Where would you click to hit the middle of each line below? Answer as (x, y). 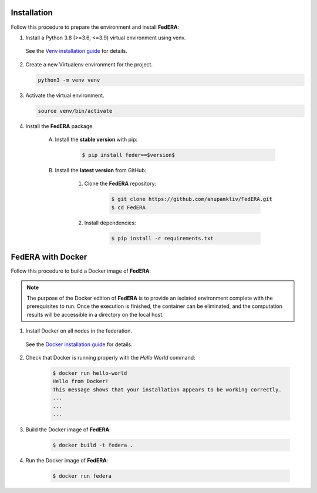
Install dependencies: (110, 223)
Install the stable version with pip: (96, 140)
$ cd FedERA (129, 207)
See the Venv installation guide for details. (76, 51)
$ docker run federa (82, 476)
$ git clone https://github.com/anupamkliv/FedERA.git (192, 199)
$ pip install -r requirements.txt (162, 238)
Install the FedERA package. (60, 126)
